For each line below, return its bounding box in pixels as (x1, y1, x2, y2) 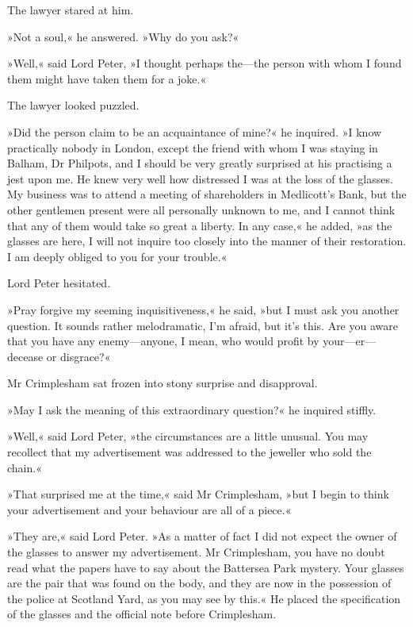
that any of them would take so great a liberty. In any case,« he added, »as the (7, 217, 392, 233)
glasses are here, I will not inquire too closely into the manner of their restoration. (7, 233, 407, 249)
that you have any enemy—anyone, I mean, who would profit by (7, 333, 319, 349)
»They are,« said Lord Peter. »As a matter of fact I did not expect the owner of (7, 528, 397, 544)
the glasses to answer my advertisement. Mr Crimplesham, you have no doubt (7, 544, 385, 560)
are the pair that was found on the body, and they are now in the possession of (7, 575, 392, 591)
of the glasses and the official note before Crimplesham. (7, 606, 277, 622)
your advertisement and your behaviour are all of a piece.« (7, 501, 292, 517)
